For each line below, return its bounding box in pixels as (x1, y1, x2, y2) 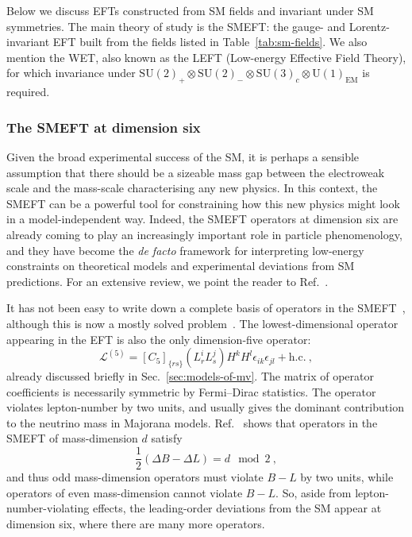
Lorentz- (348, 17, 390, 34)
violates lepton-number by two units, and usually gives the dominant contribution (6, 399, 404, 415)
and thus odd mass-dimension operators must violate (6, 469, 264, 485)
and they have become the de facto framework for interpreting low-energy (6, 241, 364, 258)
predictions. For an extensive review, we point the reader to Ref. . (6, 272, 329, 289)
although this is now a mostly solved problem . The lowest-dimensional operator (6, 315, 399, 331)
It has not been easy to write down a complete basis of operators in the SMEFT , (6, 299, 406, 316)
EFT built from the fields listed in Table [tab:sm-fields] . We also (52, 33, 368, 50)
